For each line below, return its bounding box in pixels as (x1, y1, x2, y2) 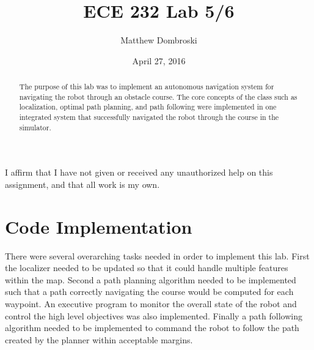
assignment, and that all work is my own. (5, 177, 160, 190)
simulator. (19, 122, 51, 132)
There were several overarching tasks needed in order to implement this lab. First (5, 249, 310, 262)
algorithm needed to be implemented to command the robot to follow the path (5, 321, 299, 334)
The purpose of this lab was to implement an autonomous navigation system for (19, 81, 274, 92)
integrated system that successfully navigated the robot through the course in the (19, 112, 279, 122)
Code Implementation (5, 214, 192, 239)
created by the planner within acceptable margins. (5, 333, 193, 346)
